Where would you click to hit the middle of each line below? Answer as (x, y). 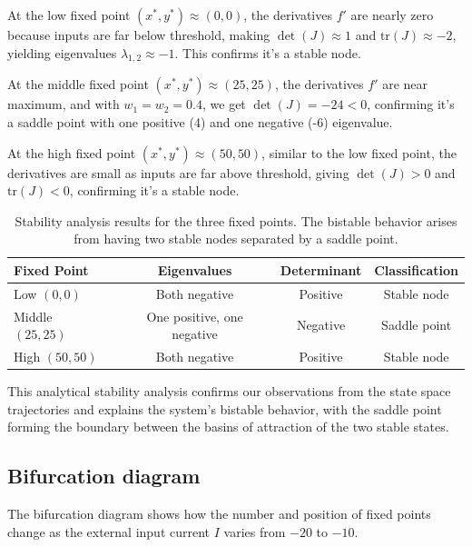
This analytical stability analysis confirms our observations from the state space (229, 391)
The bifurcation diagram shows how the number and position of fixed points (219, 514)
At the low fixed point (69, 15)
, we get (224, 104)
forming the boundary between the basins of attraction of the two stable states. (228, 427)
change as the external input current (109, 531)
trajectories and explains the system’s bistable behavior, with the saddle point (225, 408)
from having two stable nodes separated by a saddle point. (236, 239)
